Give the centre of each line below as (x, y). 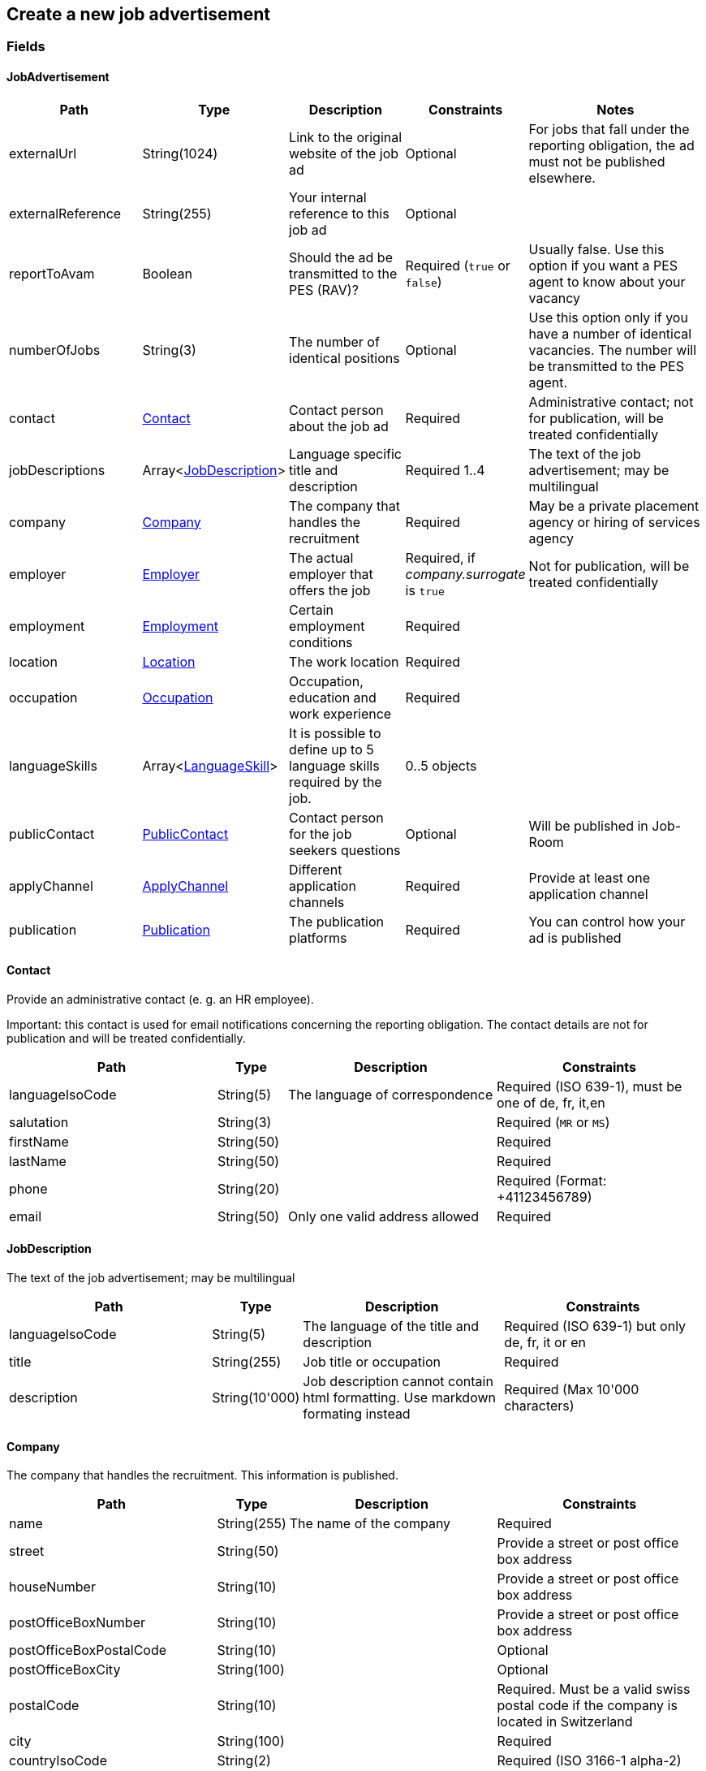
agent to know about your (607, 281)
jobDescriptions (57, 470)
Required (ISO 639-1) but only (595, 1326)
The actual (321, 557)
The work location (344, 661)
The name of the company (370, 1524)
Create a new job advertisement (138, 14)
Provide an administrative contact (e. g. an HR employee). (160, 999)
